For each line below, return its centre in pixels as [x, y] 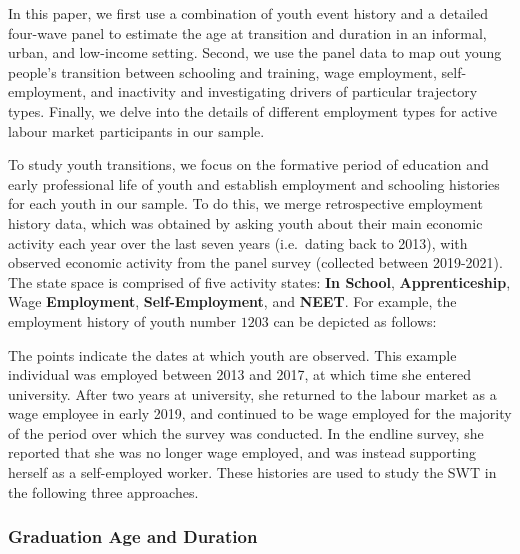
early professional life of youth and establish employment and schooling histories [254, 183]
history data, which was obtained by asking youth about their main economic [245, 222]
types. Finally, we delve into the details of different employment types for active [252, 110]
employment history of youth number [122, 320]
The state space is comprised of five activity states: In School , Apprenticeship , [259, 281]
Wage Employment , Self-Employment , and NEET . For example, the [232, 301]
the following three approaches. [103, 491]
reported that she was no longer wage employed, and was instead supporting [242, 452]
